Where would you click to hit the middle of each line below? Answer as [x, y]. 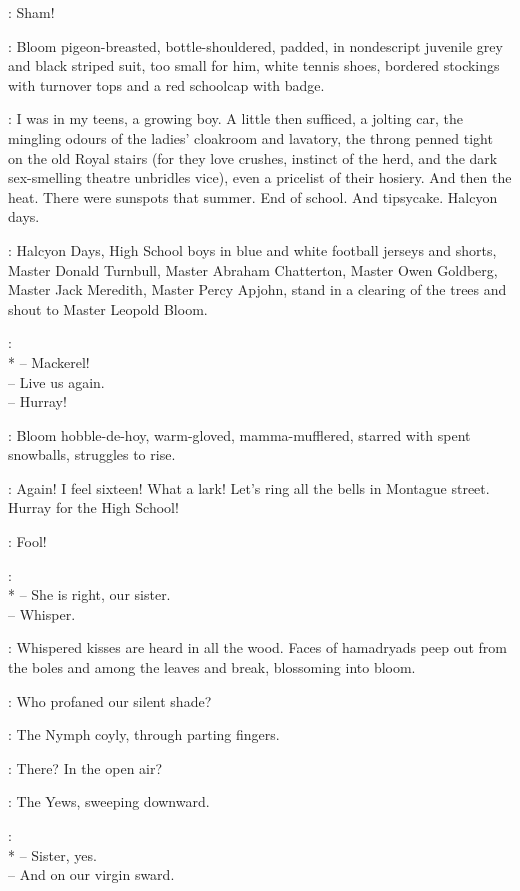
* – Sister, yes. [52, 854]
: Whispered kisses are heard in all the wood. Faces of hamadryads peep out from [258, 647]
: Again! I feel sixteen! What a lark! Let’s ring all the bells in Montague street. [249, 487]
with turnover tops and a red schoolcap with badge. [166, 84]
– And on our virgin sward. [91, 874]
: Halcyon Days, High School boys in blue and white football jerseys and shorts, [252, 249]
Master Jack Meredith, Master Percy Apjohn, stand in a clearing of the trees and [257, 289]
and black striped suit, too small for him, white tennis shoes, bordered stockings [254, 65]
